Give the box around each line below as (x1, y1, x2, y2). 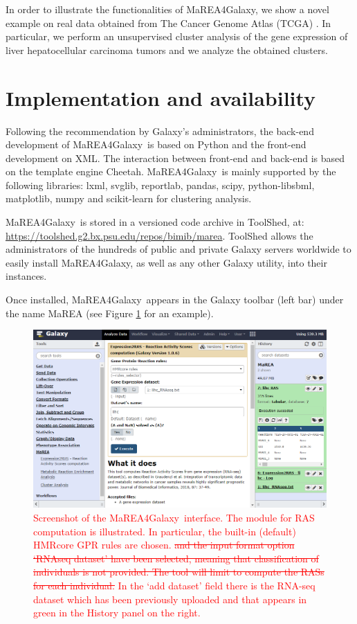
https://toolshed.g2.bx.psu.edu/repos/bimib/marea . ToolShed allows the (6, 228, 313, 242)
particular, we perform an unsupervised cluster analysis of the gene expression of (6, 29, 348, 44)
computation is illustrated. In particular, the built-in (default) (33, 524, 296, 538)
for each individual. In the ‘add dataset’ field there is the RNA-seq (33, 578, 315, 592)
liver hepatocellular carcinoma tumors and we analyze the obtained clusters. (6, 42, 328, 57)
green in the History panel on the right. (33, 605, 201, 620)
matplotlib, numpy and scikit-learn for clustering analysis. (6, 191, 252, 206)
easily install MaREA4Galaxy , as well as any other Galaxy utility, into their (6, 255, 327, 269)
